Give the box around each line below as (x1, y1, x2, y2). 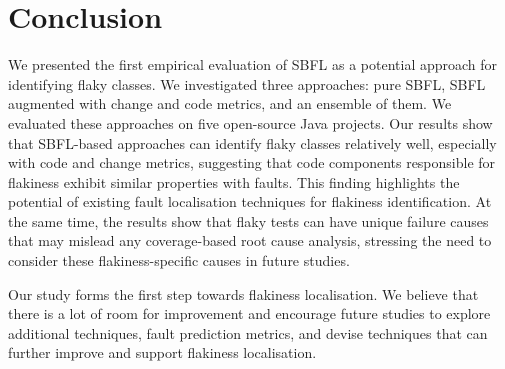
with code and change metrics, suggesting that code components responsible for (8, 152, 496, 173)
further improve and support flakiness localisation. (8, 342, 317, 363)
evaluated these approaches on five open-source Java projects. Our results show (8, 112, 493, 133)
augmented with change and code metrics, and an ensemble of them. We (8, 93, 452, 114)
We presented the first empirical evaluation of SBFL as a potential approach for (8, 54, 498, 75)
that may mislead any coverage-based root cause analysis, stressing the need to (8, 230, 492, 251)
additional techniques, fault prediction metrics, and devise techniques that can (8, 322, 488, 343)
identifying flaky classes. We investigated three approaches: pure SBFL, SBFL (8, 73, 486, 94)
